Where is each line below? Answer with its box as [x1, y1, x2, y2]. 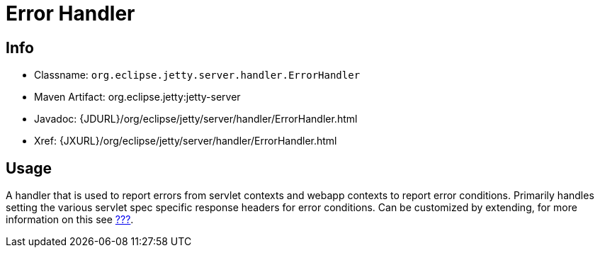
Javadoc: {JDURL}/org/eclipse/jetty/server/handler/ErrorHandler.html [34, 113, 358, 125]
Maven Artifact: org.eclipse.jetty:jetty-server [34, 91, 241, 103]
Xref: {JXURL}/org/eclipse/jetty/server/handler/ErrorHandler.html [34, 135, 337, 147]
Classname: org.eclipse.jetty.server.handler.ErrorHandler [34, 69, 361, 81]
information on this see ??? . [6, 213, 134, 226]
